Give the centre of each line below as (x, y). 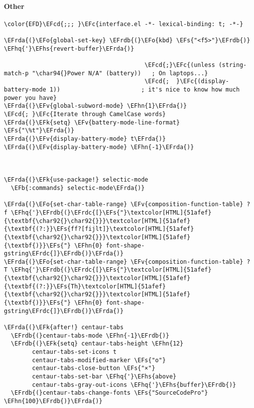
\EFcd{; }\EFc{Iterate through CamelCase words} (85, 114)
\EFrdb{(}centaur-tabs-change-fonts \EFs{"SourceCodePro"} (110, 393)
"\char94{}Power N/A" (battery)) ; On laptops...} (120, 73)
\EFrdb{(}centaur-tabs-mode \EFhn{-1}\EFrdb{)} (90, 335)
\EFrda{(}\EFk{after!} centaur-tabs (64, 328)
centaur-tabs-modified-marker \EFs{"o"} (99, 360)
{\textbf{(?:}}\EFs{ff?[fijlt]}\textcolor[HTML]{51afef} (99, 229)
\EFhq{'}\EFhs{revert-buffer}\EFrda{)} (69, 48)
